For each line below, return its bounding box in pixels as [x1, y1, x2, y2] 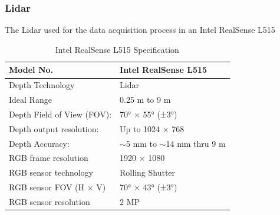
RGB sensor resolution [9, 196, 90, 207]
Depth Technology [9, 79, 75, 91]
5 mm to [126, 137, 157, 149]
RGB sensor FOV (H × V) [9, 181, 106, 193]
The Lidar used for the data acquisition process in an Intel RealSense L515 [5, 23, 275, 36]
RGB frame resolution [9, 152, 88, 164]
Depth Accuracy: [9, 137, 70, 149]
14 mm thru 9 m [166, 137, 226, 149]
